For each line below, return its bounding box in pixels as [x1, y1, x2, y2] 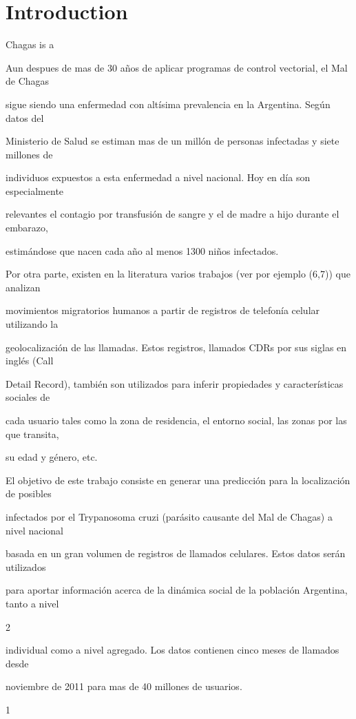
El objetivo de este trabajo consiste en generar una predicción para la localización [6, 472, 350, 487]
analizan [6, 280, 41, 294]
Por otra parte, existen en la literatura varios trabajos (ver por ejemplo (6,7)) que [6, 267, 350, 281]
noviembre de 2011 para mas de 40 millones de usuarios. [6, 679, 242, 694]
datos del [6, 110, 44, 125]
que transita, [6, 426, 59, 441]
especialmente [6, 183, 64, 198]
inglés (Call [6, 353, 54, 368]
